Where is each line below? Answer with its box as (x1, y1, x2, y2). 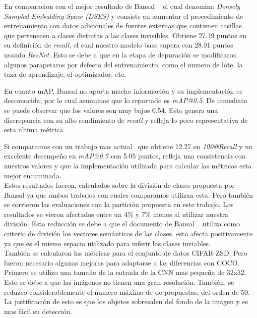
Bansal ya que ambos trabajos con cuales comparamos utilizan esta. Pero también (4, 189, 253, 200)
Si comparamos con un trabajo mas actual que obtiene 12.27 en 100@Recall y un (4, 141, 253, 151)
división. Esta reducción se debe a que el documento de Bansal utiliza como (4, 218, 240, 229)
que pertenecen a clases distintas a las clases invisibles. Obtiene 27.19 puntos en (4, 30, 247, 40)
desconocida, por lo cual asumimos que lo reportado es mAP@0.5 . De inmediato (4, 95, 248, 106)
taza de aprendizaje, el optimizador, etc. (4, 69, 126, 79)
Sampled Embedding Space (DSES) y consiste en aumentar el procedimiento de (4, 10, 243, 21)
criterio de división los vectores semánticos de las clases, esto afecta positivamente (4, 228, 253, 239)
